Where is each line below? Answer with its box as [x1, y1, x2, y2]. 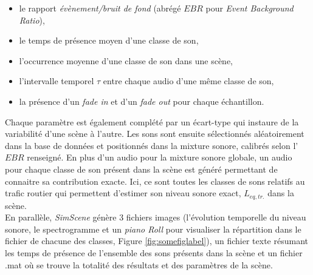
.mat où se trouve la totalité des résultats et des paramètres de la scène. [5, 258, 273, 271]
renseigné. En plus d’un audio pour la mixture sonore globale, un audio [27, 151, 292, 164]
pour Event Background [205, 2, 294, 14]
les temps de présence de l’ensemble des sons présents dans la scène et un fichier [5, 246, 303, 259]
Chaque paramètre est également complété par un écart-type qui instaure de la [5, 115, 299, 128]
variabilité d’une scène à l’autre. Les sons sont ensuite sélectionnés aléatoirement [5, 127, 304, 140]
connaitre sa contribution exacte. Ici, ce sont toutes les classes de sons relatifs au [5, 174, 305, 187]
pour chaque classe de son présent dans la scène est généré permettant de [5, 162, 278, 175]
